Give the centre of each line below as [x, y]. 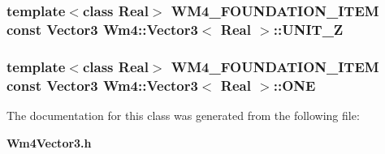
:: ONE [294, 85]
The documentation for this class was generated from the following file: [183, 115]
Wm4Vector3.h [49, 142]
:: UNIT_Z [308, 29]
